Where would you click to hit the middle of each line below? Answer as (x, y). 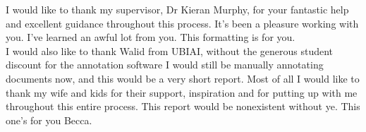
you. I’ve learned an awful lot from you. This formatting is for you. (151, 37)
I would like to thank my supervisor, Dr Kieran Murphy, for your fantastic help (177, 9)
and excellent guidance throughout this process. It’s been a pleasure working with (182, 23)
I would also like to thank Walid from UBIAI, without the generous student (170, 50)
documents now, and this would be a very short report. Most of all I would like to (183, 78)
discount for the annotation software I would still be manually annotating (165, 65)
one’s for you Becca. (49, 120)
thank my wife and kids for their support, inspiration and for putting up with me (182, 92)
